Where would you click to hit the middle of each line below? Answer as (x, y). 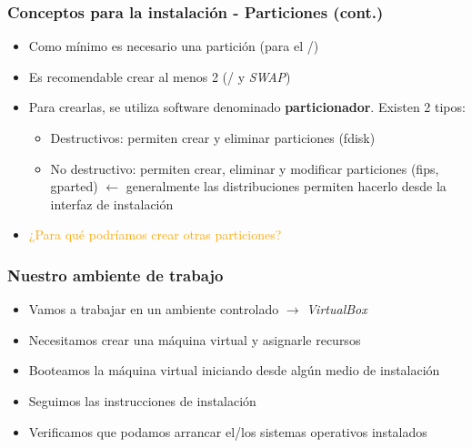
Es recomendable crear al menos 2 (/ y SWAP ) (160, 76)
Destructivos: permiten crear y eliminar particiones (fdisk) (213, 137)
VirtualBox (337, 309)
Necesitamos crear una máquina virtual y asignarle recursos (195, 339)
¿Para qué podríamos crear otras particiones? (155, 234)
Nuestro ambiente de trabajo (115, 275)
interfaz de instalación (112, 204)
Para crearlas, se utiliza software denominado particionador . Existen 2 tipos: (247, 107)
